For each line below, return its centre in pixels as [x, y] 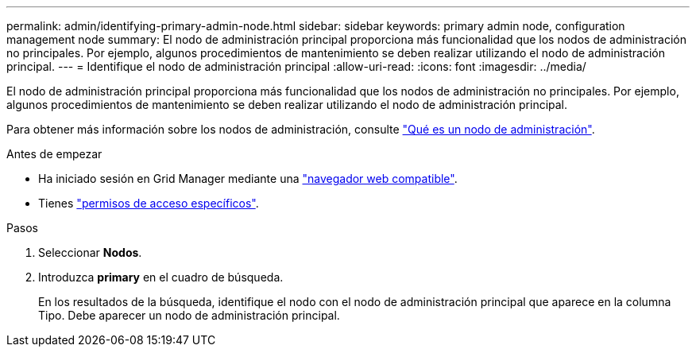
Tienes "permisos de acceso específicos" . [149, 203]
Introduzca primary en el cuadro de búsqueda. [161, 277]
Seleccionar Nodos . [90, 252]
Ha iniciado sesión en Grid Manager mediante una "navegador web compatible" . [248, 178]
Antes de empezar [54, 154]
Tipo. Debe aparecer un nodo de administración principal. [189, 315]
